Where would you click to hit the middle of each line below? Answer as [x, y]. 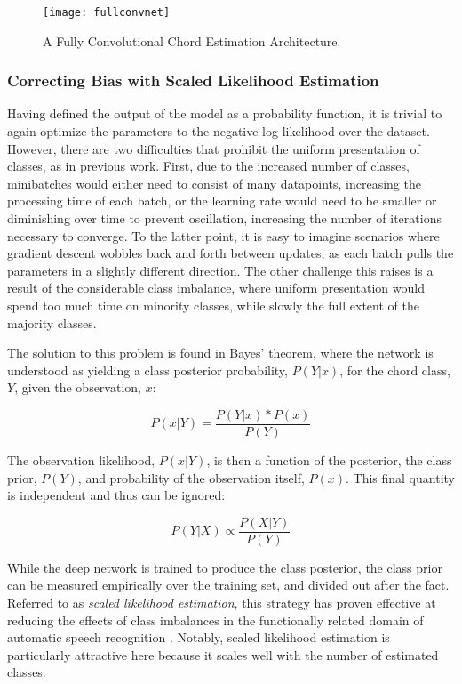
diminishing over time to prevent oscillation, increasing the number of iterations [224, 218]
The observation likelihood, [81, 460]
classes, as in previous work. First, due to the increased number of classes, [208, 166]
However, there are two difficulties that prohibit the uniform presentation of [214, 148]
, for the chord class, [395, 370]
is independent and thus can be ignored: [116, 495]
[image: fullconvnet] [107, 12]
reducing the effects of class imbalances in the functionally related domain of [215, 620]
